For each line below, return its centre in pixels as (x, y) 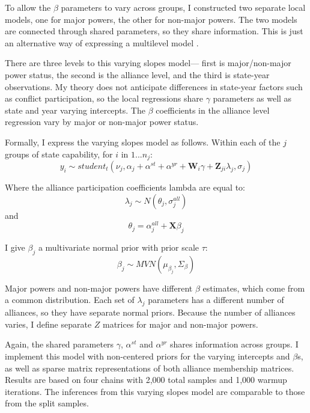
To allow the (28, 7)
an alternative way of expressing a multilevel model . (102, 42)
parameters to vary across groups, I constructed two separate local (183, 7)
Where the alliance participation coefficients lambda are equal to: (125, 187)
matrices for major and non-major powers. (180, 324)
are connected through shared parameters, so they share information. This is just (154, 31)
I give (15, 247)
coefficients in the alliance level (213, 110)
